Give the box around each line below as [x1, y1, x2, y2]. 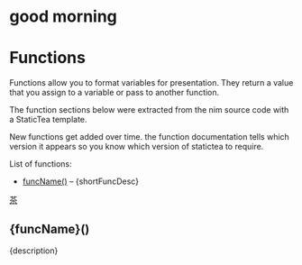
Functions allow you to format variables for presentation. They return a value [9, 78, 294, 88]
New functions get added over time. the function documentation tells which [9, 132, 290, 142]
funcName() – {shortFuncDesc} [22, 176, 140, 187]
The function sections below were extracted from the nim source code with [9, 105, 289, 115]
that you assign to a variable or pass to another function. [9, 87, 220, 98]
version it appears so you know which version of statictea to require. [9, 142, 264, 152]
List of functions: [9, 159, 72, 169]
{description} [9, 245, 59, 256]
